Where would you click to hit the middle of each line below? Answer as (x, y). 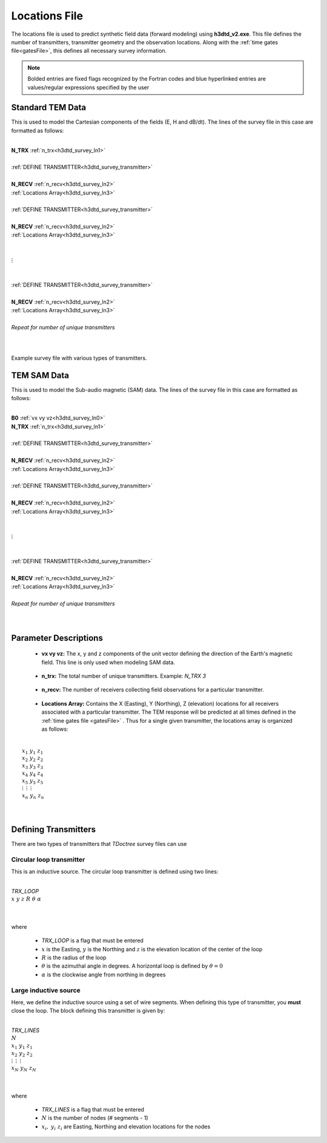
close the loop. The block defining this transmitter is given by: (88, 1011)
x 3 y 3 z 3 (33, 766)
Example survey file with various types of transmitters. (79, 358)
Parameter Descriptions (57, 638)
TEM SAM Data (40, 375)
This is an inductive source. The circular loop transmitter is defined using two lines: (115, 872)
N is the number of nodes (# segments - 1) (95, 1118)
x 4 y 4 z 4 (33, 774)
